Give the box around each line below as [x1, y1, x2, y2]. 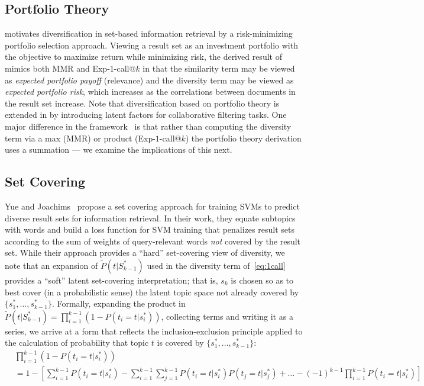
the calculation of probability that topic [5, 336, 149, 349]
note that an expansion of [5, 259, 98, 271]
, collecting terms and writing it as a [161, 310, 293, 322]
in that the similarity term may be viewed [143, 62, 295, 74]
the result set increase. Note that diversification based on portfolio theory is [5, 96, 280, 109]
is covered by [157, 336, 204, 349]
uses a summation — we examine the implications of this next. [5, 143, 232, 156]
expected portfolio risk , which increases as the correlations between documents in [5, 85, 296, 98]
